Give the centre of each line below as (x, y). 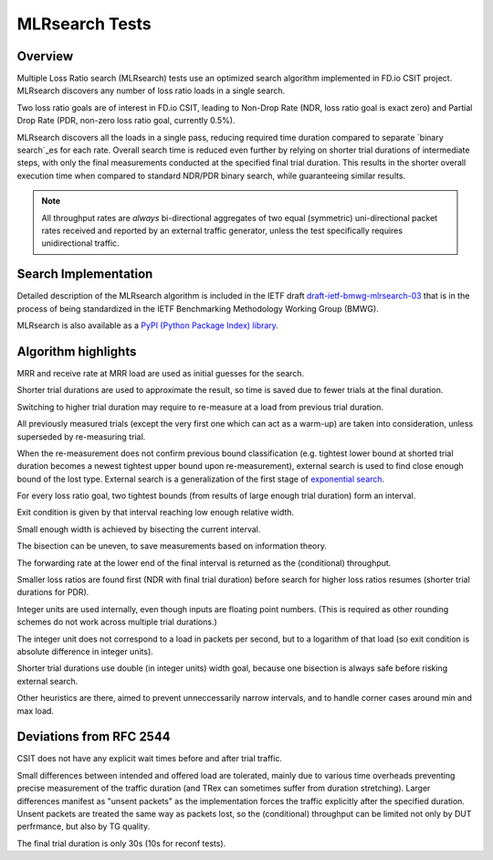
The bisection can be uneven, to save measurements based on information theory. (172, 546)
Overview (45, 56)
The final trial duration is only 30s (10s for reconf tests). (121, 843)
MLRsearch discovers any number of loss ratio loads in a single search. (151, 90)
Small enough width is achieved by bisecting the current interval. (139, 529)
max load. (36, 711)
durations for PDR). (53, 592)
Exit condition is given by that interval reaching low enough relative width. (156, 513)
